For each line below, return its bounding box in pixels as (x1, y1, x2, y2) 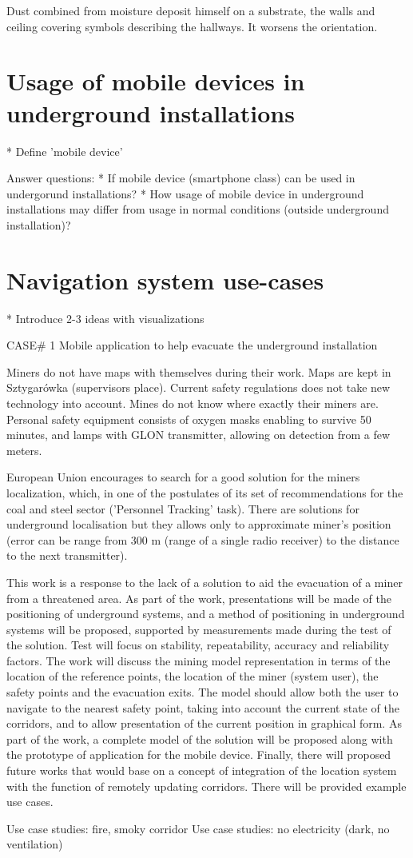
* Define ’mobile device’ (6, 142, 123, 159)
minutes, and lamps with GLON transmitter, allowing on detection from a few (6, 426, 391, 443)
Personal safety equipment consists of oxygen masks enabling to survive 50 (6, 410, 371, 427)
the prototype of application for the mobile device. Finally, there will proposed (6, 746, 391, 763)
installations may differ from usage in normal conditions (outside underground (6, 201, 389, 217)
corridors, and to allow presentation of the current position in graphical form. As (6, 715, 402, 732)
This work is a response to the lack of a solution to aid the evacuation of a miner (6, 573, 403, 590)
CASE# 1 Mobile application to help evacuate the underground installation (6, 337, 378, 353)
